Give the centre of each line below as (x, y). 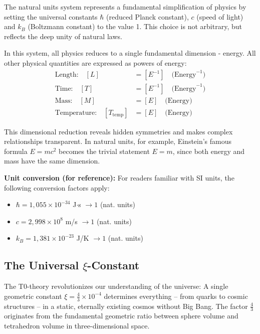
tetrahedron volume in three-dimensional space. (77, 326)
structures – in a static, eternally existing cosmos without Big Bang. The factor (126, 306)
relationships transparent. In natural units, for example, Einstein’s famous (118, 141)
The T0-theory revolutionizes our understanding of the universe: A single (116, 286)
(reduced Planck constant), (148, 16)
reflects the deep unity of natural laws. (63, 36)
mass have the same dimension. (52, 161)
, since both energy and (209, 151)
